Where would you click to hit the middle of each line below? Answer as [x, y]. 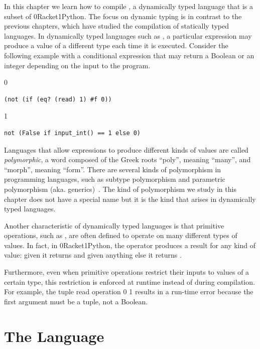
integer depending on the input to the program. [77, 65]
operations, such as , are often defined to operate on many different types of [121, 235]
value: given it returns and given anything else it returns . [93, 255]
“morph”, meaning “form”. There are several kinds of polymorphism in [113, 169]
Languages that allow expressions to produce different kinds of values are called [126, 149]
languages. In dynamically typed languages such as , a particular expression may [128, 35]
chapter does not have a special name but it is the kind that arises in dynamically [130, 199]
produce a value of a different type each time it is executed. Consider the [116, 45]
